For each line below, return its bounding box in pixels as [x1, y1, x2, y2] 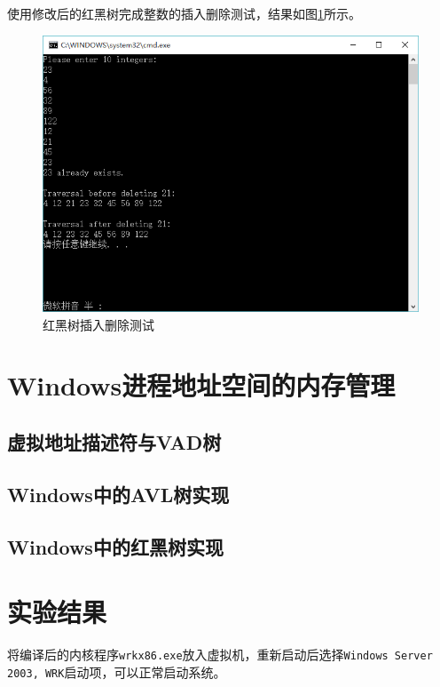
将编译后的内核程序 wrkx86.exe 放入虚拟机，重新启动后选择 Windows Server [7, 645, 433, 664]
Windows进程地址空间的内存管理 [7, 367, 396, 403]
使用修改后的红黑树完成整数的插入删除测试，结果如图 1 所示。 [7, 4, 361, 22]
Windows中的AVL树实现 [7, 480, 230, 507]
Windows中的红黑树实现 [7, 532, 224, 560]
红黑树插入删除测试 [43, 315, 154, 333]
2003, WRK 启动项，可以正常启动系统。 [7, 662, 226, 681]
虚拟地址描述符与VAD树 [7, 427, 222, 455]
